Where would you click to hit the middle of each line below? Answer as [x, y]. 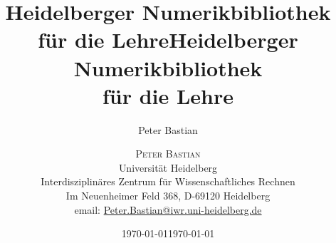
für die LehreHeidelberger [168, 40]
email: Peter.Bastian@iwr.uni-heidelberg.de [168, 209]
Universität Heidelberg [168, 167]
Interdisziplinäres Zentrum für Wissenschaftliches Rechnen [168, 181]
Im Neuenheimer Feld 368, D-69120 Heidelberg [168, 196]
